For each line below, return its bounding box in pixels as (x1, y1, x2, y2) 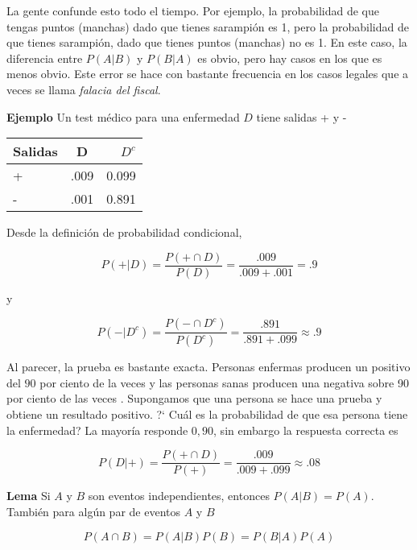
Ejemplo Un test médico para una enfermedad (6, 108, 240, 125)
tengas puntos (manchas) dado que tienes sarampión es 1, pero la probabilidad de (6, 18, 409, 35)
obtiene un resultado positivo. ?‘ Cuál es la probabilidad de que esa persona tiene (6, 406, 408, 423)
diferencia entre (6, 49, 83, 66)
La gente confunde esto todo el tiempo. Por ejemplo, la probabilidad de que (6, 2, 379, 19)
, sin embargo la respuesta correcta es (213, 421, 398, 438)
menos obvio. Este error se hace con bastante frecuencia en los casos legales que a (6, 65, 409, 82)
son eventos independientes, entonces (88, 487, 270, 504)
